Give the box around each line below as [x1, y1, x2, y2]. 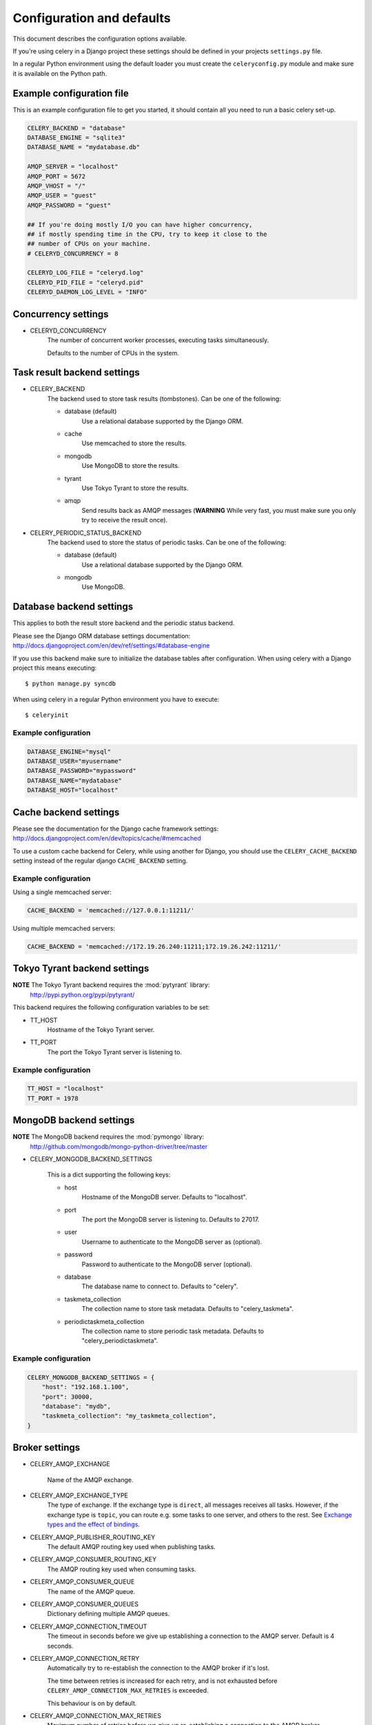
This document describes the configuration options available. [12, 34, 187, 43]
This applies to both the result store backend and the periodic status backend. [12, 619, 235, 627]
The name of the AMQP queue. [47, 1587, 136, 1595]
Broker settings [12, 1442, 81, 1454]
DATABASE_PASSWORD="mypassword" [27, 767, 137, 775]
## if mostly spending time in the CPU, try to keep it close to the [27, 230, 267, 238]
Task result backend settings [12, 366, 141, 379]
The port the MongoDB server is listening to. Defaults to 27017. [81, 1215, 260, 1223]
